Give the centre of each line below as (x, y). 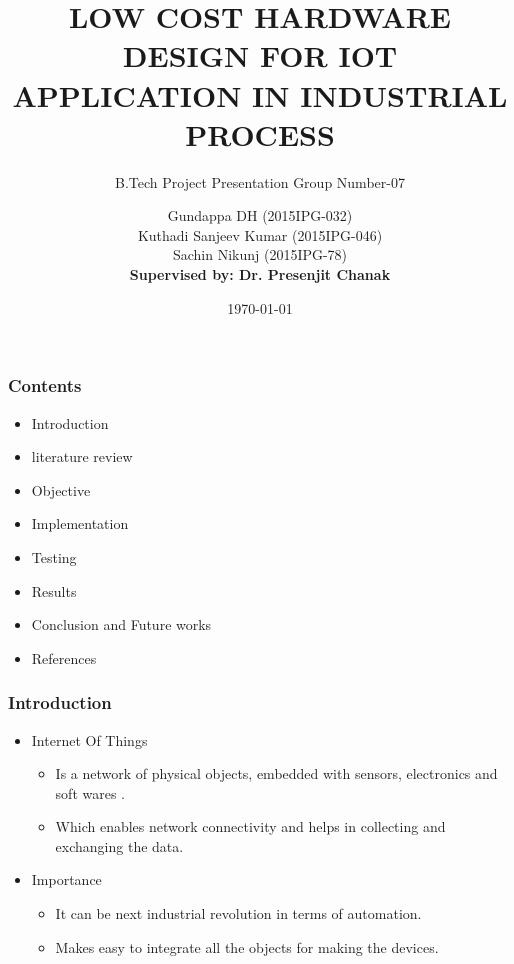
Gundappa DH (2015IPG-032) (260, 215)
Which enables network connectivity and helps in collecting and (250, 826)
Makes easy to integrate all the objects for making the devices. (247, 946)
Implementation (80, 523)
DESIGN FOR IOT (260, 55)
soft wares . (90, 792)
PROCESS (260, 133)
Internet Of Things (89, 739)
